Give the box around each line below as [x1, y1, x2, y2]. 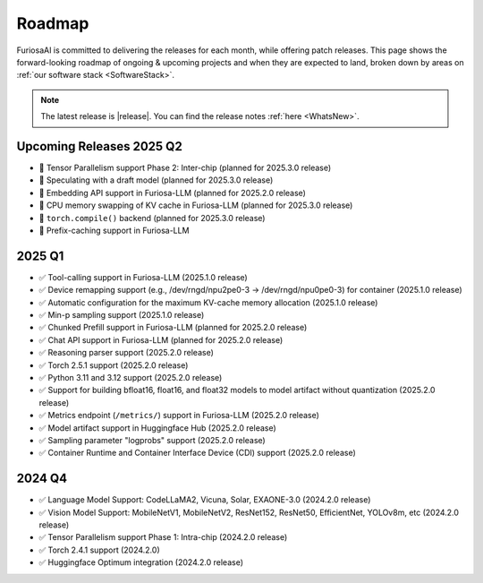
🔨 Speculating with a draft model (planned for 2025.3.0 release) [38, 175, 274, 185]
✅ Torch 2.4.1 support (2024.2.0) [38, 544, 160, 555]
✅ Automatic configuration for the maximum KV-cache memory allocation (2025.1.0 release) [38, 296, 378, 308]
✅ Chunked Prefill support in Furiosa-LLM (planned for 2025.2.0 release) [38, 322, 308, 333]
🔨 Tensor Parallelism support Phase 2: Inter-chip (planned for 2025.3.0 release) [38, 162, 332, 174]
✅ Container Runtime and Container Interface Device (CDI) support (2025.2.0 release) [38, 448, 357, 459]
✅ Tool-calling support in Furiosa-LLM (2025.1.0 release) [38, 271, 248, 282]
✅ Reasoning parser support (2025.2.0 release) [38, 347, 215, 358]
